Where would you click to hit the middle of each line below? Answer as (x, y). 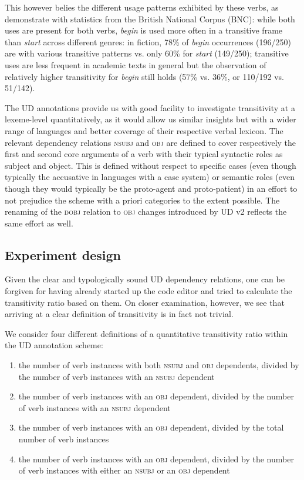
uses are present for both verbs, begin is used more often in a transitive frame (144, 30)
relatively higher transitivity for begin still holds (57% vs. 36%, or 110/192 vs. (144, 76)
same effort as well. (39, 223)
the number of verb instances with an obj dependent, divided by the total (151, 427)
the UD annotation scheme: (54, 345)
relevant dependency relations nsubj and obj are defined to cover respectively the (151, 142)
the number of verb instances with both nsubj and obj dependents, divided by (159, 365)
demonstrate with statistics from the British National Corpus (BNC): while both (150, 19)
